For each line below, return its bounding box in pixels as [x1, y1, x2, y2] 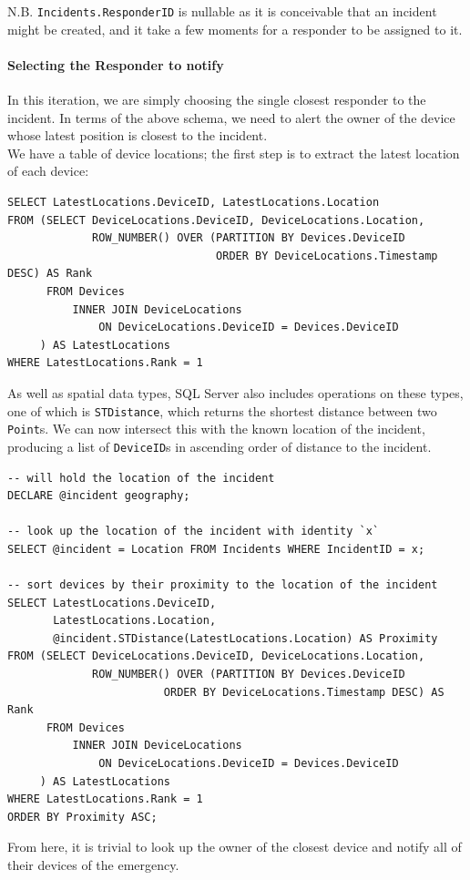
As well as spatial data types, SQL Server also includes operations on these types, [7, 383, 464, 402]
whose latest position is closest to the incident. [7, 126, 268, 145]
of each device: [7, 161, 89, 180]
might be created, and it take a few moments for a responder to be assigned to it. [7, 19, 463, 38]
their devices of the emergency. [7, 854, 179, 874]
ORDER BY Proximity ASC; [7, 810, 158, 824]
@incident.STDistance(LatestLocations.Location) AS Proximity [53, 631, 438, 645]
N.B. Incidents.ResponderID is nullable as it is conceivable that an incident [7, 2, 437, 20]
